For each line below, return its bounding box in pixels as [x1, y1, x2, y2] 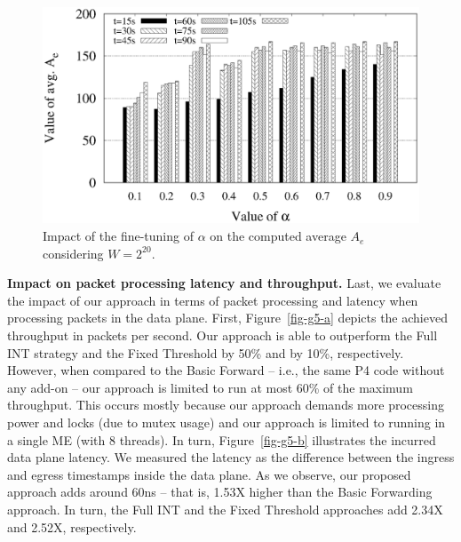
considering [43, 243, 104, 262]
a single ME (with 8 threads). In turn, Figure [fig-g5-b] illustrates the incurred [7, 430, 436, 449]
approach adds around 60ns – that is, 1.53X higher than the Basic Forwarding [7, 482, 433, 501]
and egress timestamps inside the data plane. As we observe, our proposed [7, 465, 411, 483]
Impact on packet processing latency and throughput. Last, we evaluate [7, 274, 441, 292]
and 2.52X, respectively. [7, 517, 137, 536]
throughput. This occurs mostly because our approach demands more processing [7, 395, 444, 414]
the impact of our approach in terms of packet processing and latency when [7, 291, 418, 309]
